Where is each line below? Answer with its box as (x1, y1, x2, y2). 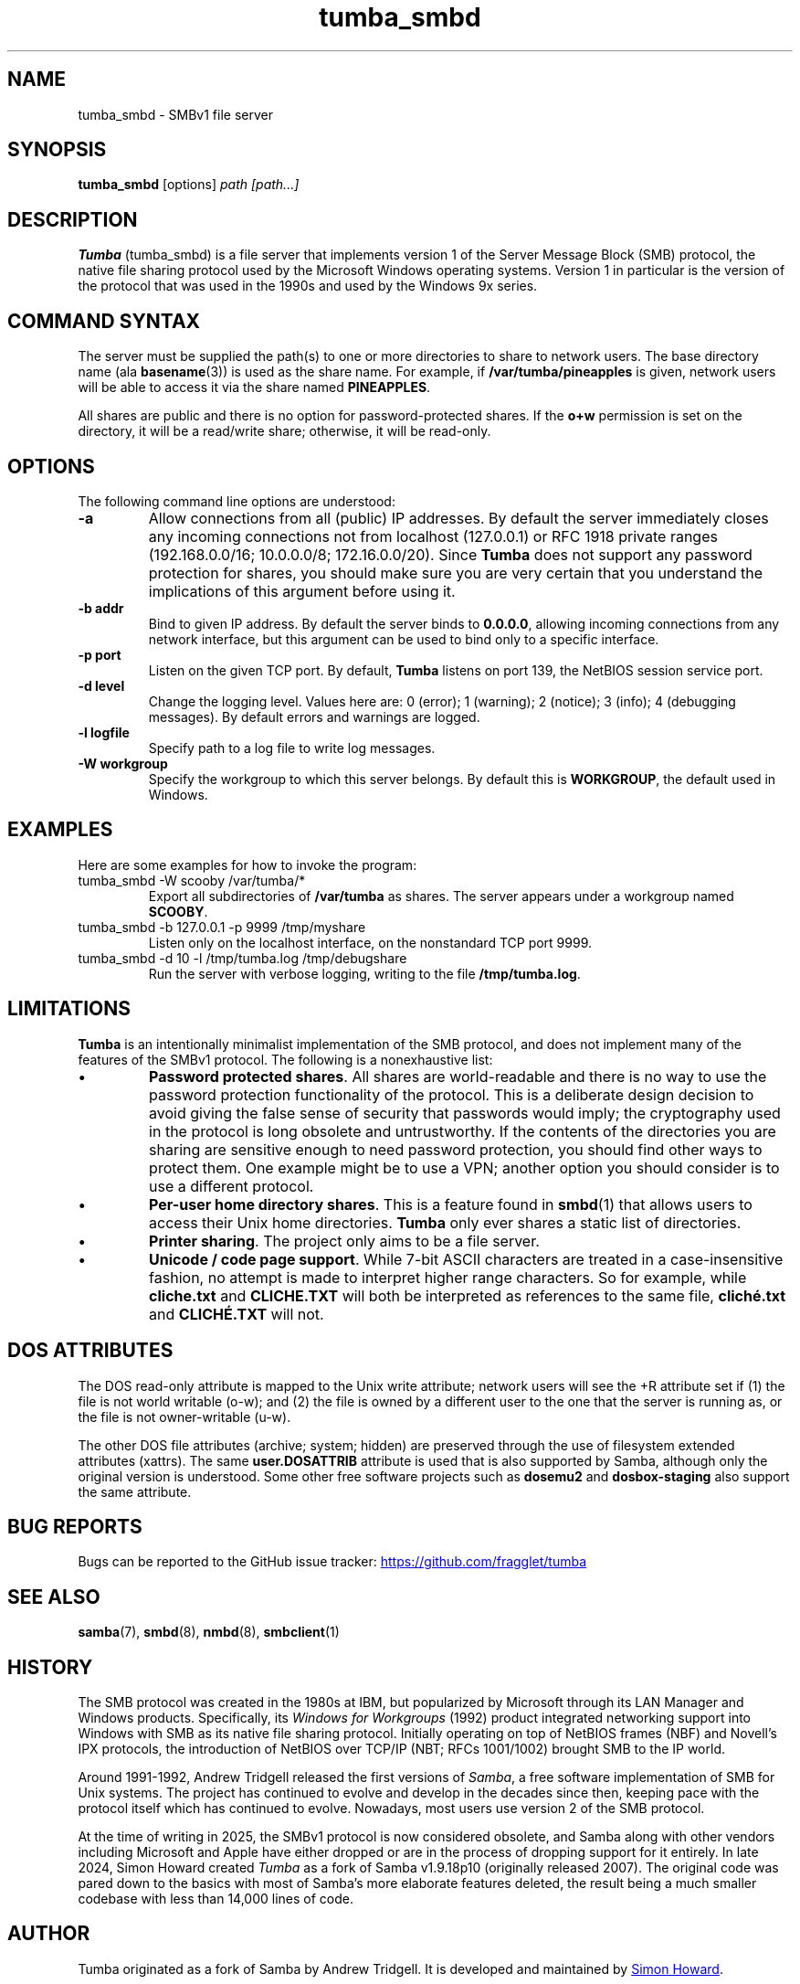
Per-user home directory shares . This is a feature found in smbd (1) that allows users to (149, 1194, 753, 1214)
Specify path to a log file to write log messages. (148, 739, 436, 756)
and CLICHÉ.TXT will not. (149, 1304, 324, 1323)
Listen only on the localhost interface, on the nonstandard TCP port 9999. (148, 934, 593, 950)
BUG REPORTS (7, 1514, 142, 1538)
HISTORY (7, 1655, 93, 1679)
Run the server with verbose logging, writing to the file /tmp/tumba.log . (148, 965, 581, 981)
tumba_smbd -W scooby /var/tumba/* (78, 872, 306, 888)
